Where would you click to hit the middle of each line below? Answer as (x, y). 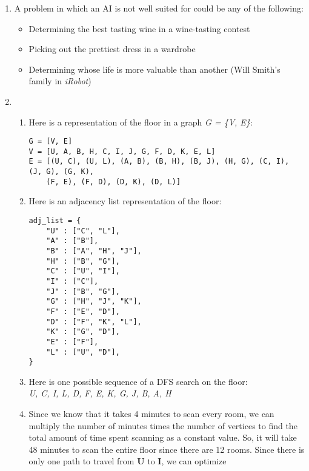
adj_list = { (55, 221)
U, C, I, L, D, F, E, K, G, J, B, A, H (100, 393)
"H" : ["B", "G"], (83, 261)
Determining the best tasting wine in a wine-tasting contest (139, 28)
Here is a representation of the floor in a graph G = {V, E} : (141, 122)
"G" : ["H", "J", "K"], (94, 302)
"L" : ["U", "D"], (83, 352)
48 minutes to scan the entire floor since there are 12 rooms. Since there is (167, 449)
